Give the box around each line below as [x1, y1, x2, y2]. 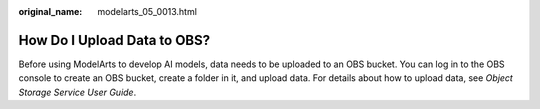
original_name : [18, 6, 83, 17]
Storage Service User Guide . [18, 86, 137, 98]
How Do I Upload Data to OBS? [18, 31, 211, 49]
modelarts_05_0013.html [97, 6, 197, 17]
